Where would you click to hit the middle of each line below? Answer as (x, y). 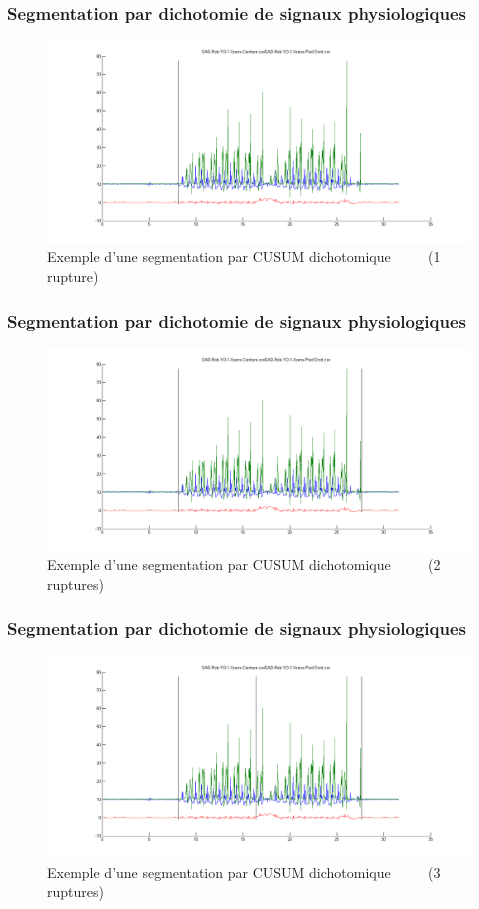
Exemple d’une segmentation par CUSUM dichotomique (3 (244, 871)
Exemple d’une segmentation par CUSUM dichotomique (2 (244, 564)
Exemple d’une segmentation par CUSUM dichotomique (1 (244, 256)
